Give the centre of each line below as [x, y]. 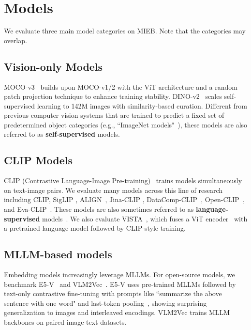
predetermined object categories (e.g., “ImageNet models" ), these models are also [126, 124]
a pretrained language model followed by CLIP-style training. [95, 228]
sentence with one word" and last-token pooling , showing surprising [105, 303]
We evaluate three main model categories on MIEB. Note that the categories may [125, 31]
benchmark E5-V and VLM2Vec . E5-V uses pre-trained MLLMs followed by [120, 284]
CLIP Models [38, 160]
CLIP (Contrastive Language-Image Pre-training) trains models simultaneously [123, 181]
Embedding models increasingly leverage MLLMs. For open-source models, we [119, 275]
